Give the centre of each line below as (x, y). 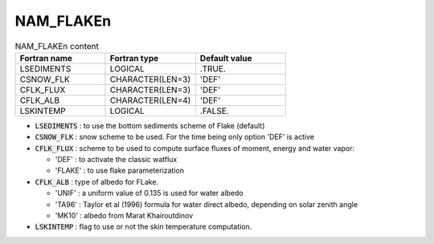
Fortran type (134, 58)
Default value (226, 58)
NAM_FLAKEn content (57, 46)
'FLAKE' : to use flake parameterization (120, 171)
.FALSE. (214, 111)
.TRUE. (213, 68)
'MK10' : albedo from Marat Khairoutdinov (124, 216)
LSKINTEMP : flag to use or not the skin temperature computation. (143, 227)
